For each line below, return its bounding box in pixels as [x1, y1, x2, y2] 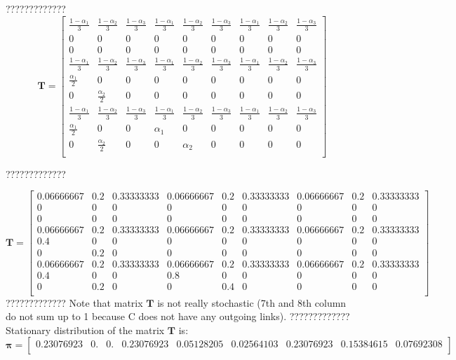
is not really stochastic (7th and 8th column [157, 295, 347, 310]
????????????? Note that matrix [6, 295, 143, 310]
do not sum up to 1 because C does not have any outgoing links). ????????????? [6, 309, 350, 324]
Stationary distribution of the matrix [6, 322, 165, 337]
